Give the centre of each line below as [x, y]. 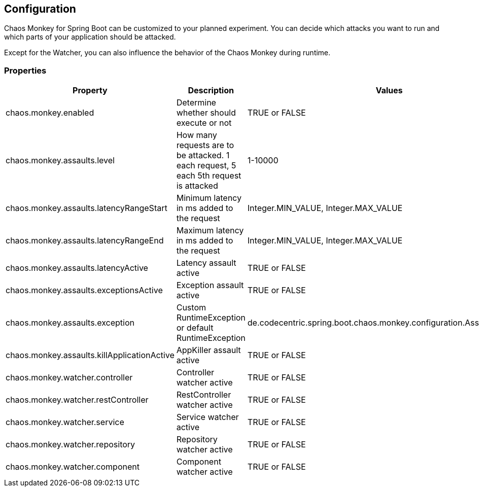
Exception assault [210, 285]
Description [211, 91]
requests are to [205, 145]
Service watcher [208, 417]
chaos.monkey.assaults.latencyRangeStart [87, 208]
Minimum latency [209, 198]
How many [197, 135]
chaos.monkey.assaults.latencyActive [77, 268]
